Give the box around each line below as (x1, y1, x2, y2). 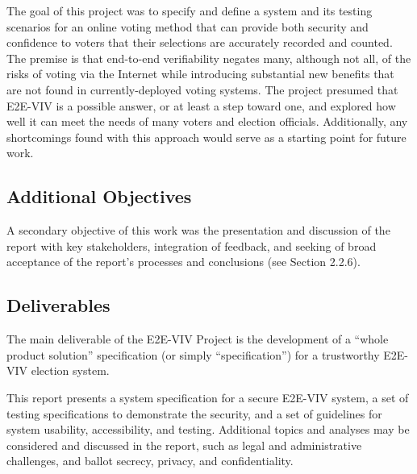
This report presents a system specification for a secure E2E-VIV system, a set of (6, 389, 409, 405)
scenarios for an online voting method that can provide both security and (6, 18, 369, 35)
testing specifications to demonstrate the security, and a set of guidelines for (6, 405, 382, 422)
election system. (31, 362, 110, 379)
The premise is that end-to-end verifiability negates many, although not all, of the (6, 49, 411, 66)
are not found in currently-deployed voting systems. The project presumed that (6, 81, 398, 98)
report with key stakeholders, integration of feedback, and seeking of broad (6, 237, 377, 254)
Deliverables (6, 293, 111, 318)
